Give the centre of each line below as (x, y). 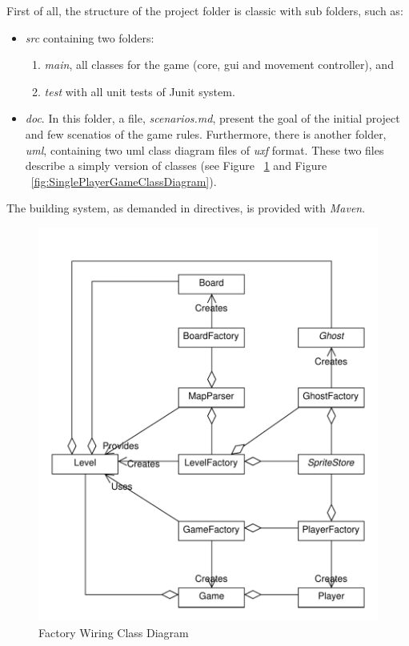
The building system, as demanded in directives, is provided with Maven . (186, 208)
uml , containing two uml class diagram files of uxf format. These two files (204, 149)
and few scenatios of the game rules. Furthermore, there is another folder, (206, 133)
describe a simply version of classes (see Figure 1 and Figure (176, 166)
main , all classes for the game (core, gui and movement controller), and (219, 65)
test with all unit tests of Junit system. (140, 91)
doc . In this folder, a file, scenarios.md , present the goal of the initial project (213, 118)
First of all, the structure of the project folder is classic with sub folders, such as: (205, 10)
